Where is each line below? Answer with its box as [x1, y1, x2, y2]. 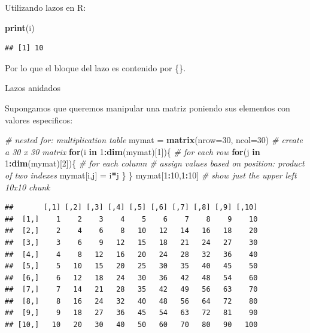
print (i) [5, 21, 35, 34]
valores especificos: [5, 113, 73, 126]
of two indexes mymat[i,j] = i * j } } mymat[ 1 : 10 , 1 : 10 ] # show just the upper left [5, 168, 297, 181]
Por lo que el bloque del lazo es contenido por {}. [5, 61, 186, 74]
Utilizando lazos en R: [5, 1, 86, 13]
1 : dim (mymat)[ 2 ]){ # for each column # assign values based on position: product [5, 157, 305, 169]
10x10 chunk [5, 180, 50, 193]
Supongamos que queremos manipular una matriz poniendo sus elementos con [5, 101, 290, 114]
